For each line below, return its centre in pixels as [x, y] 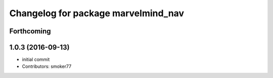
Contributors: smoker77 [47, 66]
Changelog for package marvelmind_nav [97, 13]
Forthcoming [30, 31]
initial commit [36, 60]
